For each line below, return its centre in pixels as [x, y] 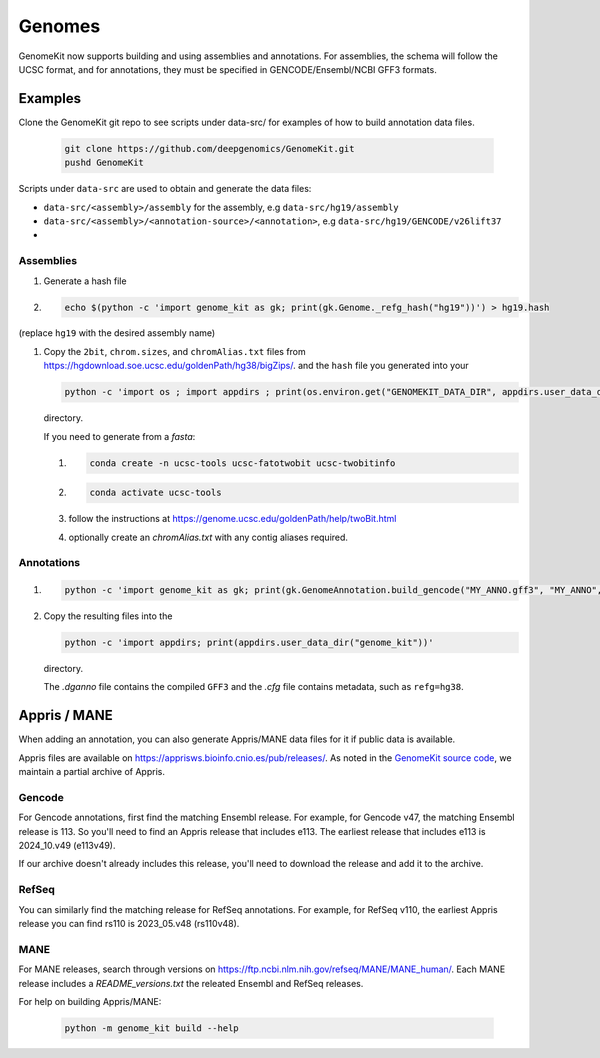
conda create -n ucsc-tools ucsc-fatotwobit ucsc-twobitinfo [242, 463]
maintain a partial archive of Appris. [91, 772]
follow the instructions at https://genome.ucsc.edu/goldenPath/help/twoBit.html [232, 519]
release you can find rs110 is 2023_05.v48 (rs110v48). [129, 923]
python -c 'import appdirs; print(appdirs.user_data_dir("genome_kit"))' [249, 643]
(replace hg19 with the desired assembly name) [117, 333]
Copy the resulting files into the [108, 616]
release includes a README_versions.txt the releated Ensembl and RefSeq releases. [191, 983]
